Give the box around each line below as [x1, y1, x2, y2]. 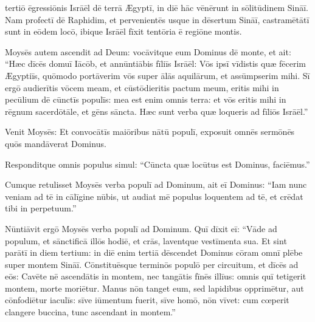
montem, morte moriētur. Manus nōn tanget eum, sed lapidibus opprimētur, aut [5, 281, 304, 294]
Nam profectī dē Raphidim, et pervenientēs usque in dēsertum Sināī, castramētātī [5, 13, 310, 26]
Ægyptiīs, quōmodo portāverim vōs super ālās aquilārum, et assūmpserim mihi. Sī [5, 69, 310, 81]
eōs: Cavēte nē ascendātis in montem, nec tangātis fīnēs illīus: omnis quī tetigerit [5, 270, 306, 283]
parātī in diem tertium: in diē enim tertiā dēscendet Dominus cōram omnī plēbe [5, 246, 303, 259]
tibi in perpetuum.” [5, 202, 77, 214]
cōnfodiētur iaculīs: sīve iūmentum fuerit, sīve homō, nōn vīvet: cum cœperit [5, 293, 289, 306]
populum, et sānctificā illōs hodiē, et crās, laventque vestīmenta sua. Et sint [5, 234, 287, 247]
